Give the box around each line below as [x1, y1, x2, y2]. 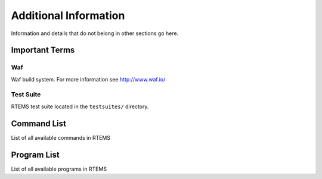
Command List [11, 118, 67, 128]
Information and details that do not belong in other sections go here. [11, 30, 179, 37]
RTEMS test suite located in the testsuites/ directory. [11, 103, 149, 110]
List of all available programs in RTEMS [11, 165, 107, 172]
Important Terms [11, 45, 75, 55]
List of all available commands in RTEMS [11, 134, 110, 141]
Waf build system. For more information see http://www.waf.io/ [11, 76, 166, 83]
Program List [11, 149, 60, 160]
